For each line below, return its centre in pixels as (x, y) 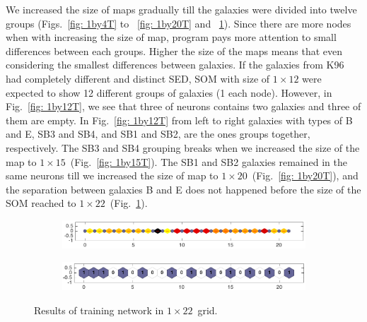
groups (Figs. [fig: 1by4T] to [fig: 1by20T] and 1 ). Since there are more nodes (179, 23)
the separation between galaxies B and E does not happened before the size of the (183, 189)
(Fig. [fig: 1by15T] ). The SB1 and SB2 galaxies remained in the (209, 161)
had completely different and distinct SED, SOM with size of (138, 78)
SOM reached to (41, 203)
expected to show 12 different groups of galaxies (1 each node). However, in (169, 92)
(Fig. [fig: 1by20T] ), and (305, 175)
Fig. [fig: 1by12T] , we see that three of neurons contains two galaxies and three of (183, 106)
